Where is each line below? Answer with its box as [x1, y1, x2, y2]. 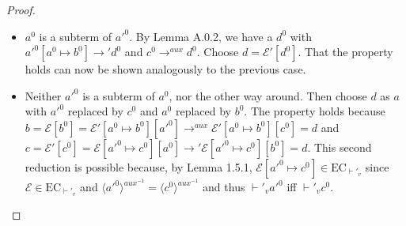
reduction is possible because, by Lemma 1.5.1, [25, 158, 252, 175]
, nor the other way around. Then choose [169, 87, 367, 104]
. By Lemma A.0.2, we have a [129, 28, 273, 44]
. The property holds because [244, 103, 385, 119]
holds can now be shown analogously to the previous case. [25, 61, 306, 77]
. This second [307, 138, 372, 155]
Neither [25, 87, 62, 104]
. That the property [298, 43, 393, 60]
